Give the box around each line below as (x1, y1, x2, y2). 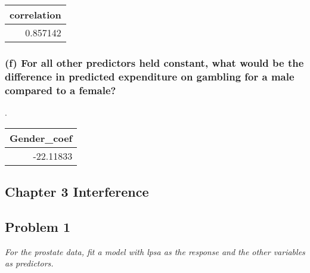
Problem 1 (5, 217, 70, 235)
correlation (10, 8, 61, 21)
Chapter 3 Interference (5, 182, 149, 201)
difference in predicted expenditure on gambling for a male (5, 69, 294, 83)
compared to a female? (5, 82, 116, 97)
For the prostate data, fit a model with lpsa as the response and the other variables (5, 245, 305, 258)
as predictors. (5, 257, 54, 269)
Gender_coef (10, 131, 73, 145)
